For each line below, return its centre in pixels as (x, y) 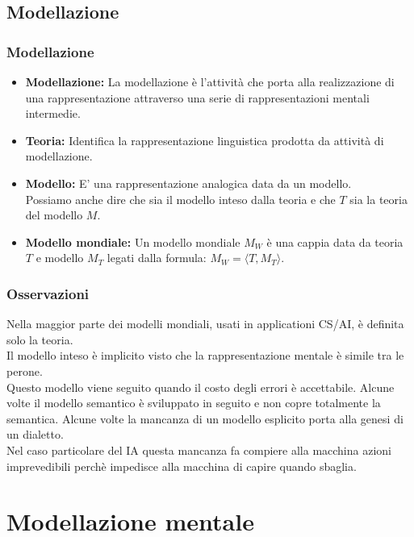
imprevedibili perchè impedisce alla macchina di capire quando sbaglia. (182, 466)
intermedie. (53, 113)
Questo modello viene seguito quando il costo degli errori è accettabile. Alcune (201, 387)
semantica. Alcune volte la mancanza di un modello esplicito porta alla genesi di (205, 418)
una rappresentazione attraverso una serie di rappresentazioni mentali (197, 97)
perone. (25, 370)
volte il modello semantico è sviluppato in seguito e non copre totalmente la (194, 403)
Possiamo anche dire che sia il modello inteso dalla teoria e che (180, 199)
